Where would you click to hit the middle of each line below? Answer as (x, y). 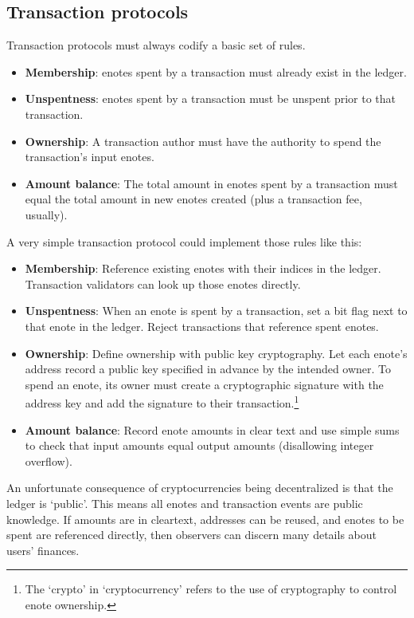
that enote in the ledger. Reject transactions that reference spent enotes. (202, 326)
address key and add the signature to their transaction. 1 (162, 402)
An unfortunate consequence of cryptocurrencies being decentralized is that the (200, 488)
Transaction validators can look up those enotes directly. (163, 283)
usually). (46, 214)
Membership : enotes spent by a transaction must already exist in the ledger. (216, 71)
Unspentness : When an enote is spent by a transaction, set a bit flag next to (216, 311)
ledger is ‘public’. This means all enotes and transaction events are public (185, 503)
